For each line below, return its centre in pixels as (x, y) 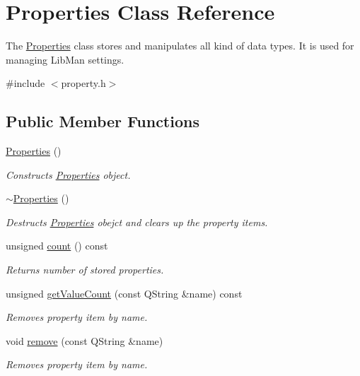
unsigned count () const (57, 246)
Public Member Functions (103, 121)
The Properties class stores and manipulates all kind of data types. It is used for (180, 46)
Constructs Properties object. (68, 174)
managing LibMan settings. (65, 59)
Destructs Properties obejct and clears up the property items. (137, 222)
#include (25, 83)
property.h (83, 83)
